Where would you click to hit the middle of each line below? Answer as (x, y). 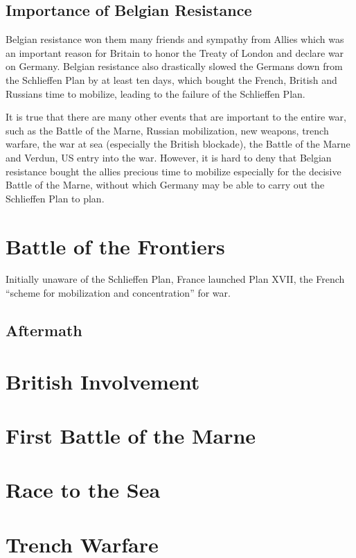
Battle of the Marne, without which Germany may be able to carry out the (165, 185)
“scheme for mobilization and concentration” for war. (118, 293)
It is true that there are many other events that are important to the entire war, (176, 117)
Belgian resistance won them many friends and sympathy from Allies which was (175, 39)
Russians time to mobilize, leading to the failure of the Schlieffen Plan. (155, 93)
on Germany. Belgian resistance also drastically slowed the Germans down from (174, 66)
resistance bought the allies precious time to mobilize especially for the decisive (173, 171)
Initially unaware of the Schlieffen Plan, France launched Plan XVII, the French (175, 279)
